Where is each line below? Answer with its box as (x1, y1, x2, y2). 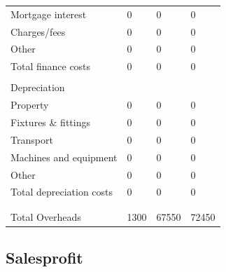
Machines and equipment (10, 149, 118, 164)
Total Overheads (10, 209, 81, 224)
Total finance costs (10, 59, 91, 74)
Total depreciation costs (10, 184, 113, 199)
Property (10, 97, 49, 112)
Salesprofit (6, 247, 83, 268)
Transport (10, 132, 53, 147)
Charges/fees (10, 24, 66, 39)
